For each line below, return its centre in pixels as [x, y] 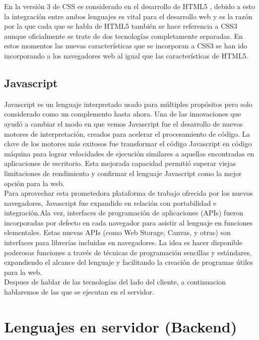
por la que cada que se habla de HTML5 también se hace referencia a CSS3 [121, 26]
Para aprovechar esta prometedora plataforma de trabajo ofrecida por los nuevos [128, 193]
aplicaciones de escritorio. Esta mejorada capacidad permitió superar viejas [120, 163]
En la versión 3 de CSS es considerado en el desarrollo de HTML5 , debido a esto [129, 6]
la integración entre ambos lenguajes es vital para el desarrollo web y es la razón [128, 16]
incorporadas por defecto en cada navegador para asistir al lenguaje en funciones [128, 222]
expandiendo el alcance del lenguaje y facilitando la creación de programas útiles [128, 262]
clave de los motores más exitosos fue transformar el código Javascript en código [128, 144]
